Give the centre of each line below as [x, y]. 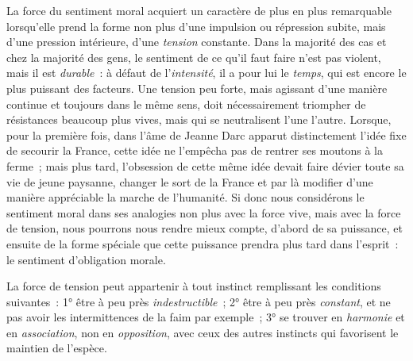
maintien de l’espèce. [57, 348]
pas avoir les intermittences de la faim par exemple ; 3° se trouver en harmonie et [206, 317]
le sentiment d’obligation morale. [86, 259]
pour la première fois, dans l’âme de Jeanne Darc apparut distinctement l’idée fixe [206, 134]
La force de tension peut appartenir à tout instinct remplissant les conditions [194, 286]
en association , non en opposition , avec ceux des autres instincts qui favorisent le [203, 332]
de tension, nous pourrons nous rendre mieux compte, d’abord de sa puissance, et [205, 228]
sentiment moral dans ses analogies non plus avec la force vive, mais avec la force [204, 212]
